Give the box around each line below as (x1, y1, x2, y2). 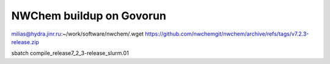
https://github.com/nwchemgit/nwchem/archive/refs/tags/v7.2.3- (144, 30, 309, 37)
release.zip (11, 38, 40, 45)
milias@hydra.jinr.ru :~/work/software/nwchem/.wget (11, 30, 144, 37)
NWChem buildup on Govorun (11, 9, 166, 22)
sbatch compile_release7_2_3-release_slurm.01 (11, 50, 130, 57)
